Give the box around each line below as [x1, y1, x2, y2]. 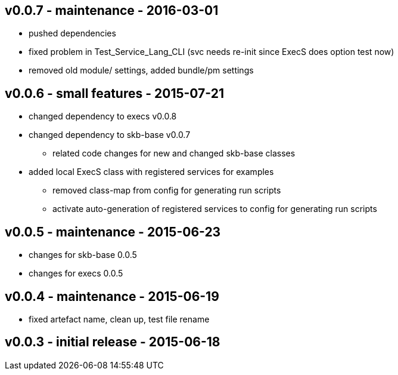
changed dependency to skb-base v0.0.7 [29, 130, 191, 140]
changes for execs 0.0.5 [29, 268, 123, 279]
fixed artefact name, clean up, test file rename [29, 313, 210, 324]
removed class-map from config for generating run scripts [52, 185, 281, 196]
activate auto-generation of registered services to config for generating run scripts [52, 204, 377, 214]
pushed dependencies [29, 28, 116, 39]
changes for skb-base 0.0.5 [29, 250, 137, 260]
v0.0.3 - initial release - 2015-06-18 [5, 334, 220, 350]
